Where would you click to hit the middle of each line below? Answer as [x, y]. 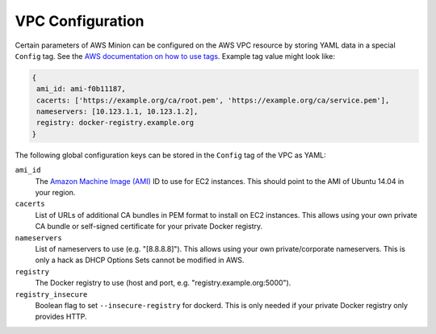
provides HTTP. [61, 317]
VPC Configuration [80, 21]
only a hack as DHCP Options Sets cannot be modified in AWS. [140, 260]
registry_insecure [51, 294]
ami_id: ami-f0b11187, [82, 89]
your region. [55, 193]
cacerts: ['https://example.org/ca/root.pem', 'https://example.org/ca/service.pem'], [213, 100]
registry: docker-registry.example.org [115, 123]
